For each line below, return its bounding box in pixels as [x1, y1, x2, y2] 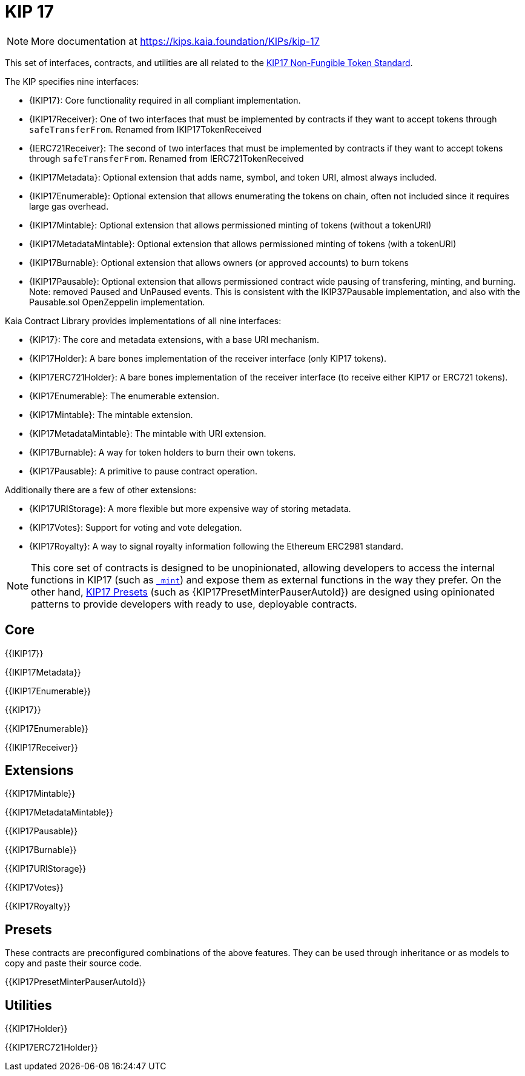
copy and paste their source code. [5, 958, 142, 969]
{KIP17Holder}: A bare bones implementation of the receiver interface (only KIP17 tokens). [29, 353, 386, 364]
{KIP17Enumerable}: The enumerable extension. [29, 390, 219, 401]
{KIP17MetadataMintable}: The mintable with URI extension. [29, 428, 266, 439]
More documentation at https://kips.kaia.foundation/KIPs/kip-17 [31, 35, 320, 47]
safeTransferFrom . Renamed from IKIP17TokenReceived [29, 124, 262, 134]
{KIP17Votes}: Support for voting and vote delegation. [29, 522, 242, 533]
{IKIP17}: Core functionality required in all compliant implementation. [29, 95, 301, 105]
